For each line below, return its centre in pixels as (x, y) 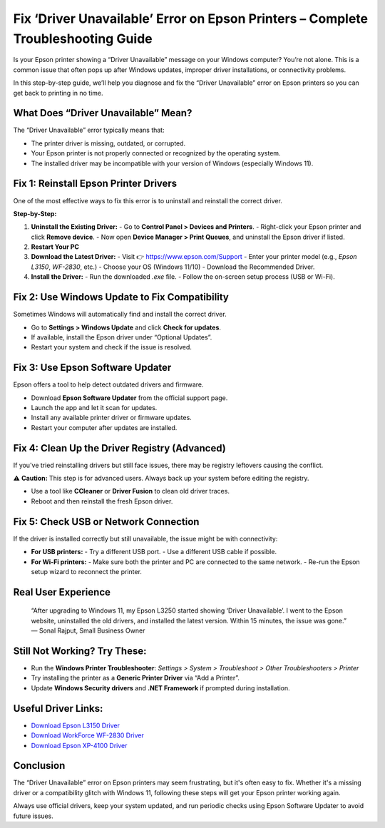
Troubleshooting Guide (83, 39)
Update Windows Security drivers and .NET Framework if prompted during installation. (160, 688)
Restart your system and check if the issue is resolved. (112, 347)
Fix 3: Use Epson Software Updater (92, 368)
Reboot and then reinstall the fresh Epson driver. (102, 501)
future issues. (33, 816)
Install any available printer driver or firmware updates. (111, 418)
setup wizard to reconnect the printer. (87, 571)
